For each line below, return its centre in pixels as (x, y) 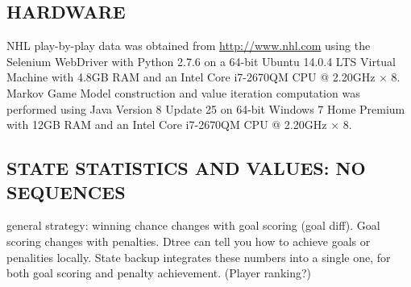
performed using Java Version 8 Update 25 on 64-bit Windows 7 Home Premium (206, 108)
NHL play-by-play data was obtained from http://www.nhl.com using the (189, 46)
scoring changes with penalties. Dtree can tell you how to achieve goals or (189, 241)
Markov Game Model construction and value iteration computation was (183, 92)
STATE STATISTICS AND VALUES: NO (186, 168)
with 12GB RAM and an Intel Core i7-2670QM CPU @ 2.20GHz (167, 125)
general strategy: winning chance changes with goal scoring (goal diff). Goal (193, 225)
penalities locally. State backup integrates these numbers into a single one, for (199, 257)
